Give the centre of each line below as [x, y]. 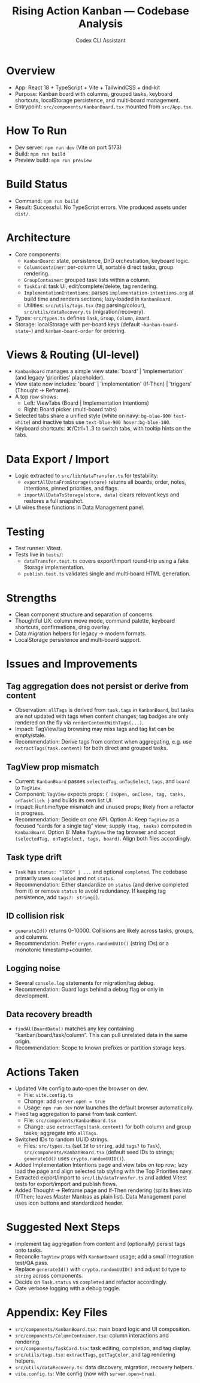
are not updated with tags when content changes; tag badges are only [101, 716]
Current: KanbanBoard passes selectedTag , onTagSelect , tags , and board [102, 781]
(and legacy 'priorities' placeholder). [60, 378]
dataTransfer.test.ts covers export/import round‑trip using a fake [106, 561]
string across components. [49, 1276]
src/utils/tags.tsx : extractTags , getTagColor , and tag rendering [95, 1355]
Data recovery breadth [49, 1014]
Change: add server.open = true [65, 1101]
